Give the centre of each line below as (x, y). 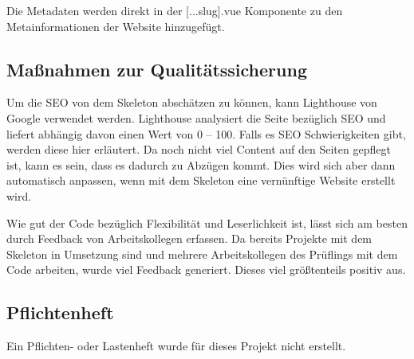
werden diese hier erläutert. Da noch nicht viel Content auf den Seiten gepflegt (199, 149)
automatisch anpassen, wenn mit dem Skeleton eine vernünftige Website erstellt (201, 180)
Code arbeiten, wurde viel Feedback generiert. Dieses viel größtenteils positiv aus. (206, 269)
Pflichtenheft (60, 312)
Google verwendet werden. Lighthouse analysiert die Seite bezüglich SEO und (196, 117)
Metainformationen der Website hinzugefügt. (116, 26)
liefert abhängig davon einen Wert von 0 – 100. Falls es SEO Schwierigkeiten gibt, (206, 133)
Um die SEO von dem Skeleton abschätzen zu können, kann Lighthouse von (192, 102)
